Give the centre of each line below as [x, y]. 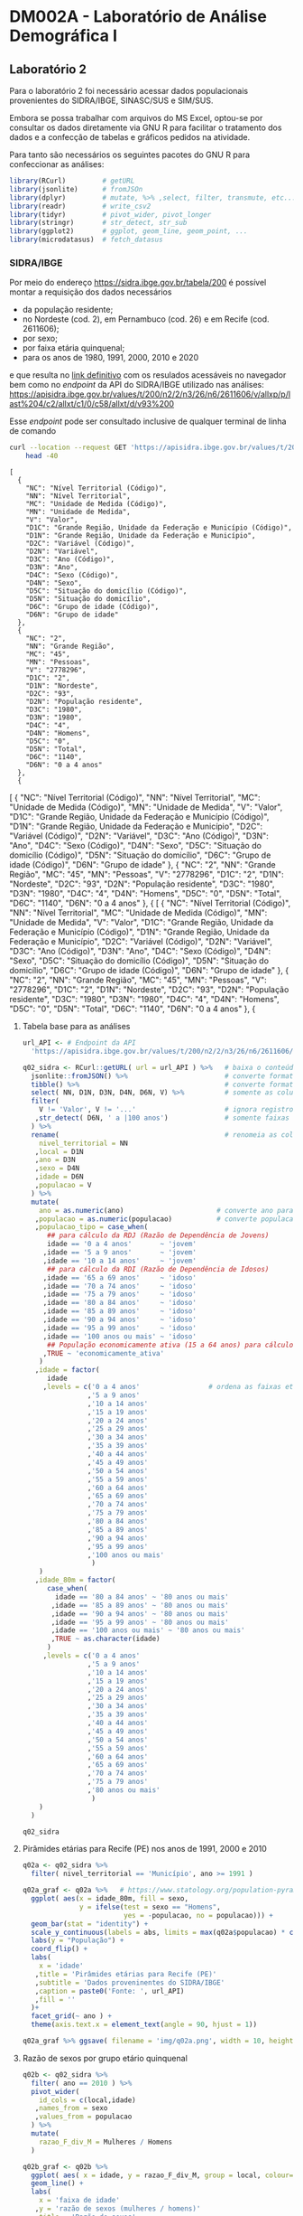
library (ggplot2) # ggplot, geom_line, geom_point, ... [129, 231]
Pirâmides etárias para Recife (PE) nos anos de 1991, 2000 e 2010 [145, 1849]
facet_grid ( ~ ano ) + [72, 2016]
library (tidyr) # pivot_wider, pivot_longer [110, 214]
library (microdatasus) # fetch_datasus [87, 240]
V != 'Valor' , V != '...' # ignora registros [168, 1110]
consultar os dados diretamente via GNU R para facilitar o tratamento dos [146, 127]
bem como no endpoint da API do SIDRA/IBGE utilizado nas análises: [137, 385]
